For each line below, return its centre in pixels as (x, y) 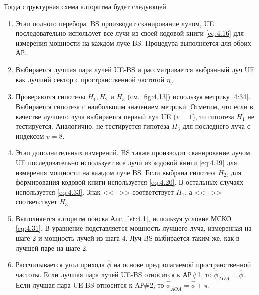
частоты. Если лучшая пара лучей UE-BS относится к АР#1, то (114, 275)
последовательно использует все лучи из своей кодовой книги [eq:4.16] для (130, 33)
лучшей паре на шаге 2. (52, 248)
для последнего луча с (216, 126)
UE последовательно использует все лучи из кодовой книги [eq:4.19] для (126, 162)
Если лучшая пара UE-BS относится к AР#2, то (90, 285)
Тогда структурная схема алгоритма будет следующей (85, 6)
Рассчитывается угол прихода (60, 265)
